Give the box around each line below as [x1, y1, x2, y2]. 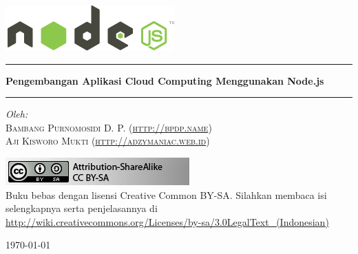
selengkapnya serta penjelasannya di [6, 201, 158, 215]
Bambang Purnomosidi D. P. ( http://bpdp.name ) [6, 120, 212, 134]
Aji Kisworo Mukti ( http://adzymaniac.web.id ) [6, 134, 210, 148]
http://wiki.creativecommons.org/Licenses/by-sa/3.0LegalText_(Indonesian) [6, 214, 329, 229]
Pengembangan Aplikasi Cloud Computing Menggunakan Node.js [6, 73, 324, 87]
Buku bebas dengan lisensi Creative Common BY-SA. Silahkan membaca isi [6, 187, 327, 202]
